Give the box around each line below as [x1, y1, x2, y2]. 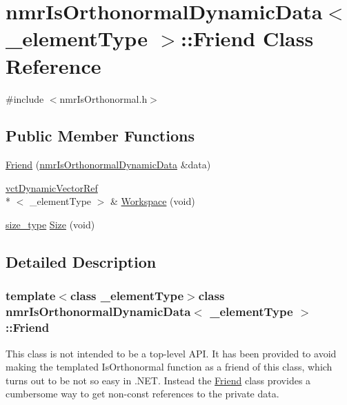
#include [6, 91, 44, 106]
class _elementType [70, 287, 184, 304]
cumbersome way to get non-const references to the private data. [6, 386, 279, 401]
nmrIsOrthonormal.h [59, 91, 148, 106]
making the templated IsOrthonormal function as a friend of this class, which [6, 359, 333, 374]
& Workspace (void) [110, 194, 195, 208]
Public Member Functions [6, 125, 195, 146]
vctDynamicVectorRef [6, 180, 98, 195]
